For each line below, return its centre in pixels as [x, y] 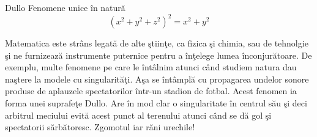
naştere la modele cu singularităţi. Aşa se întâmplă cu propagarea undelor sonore [157, 79]
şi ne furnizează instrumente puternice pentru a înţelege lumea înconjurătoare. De [158, 55]
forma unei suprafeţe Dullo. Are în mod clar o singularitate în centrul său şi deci [156, 103]
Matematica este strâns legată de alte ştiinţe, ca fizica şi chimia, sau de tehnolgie [157, 43]
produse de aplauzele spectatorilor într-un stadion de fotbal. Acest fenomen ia [151, 91]
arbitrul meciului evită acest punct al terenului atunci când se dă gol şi [138, 115]
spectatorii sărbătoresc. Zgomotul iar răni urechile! [100, 127]
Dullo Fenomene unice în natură [65, 7]
